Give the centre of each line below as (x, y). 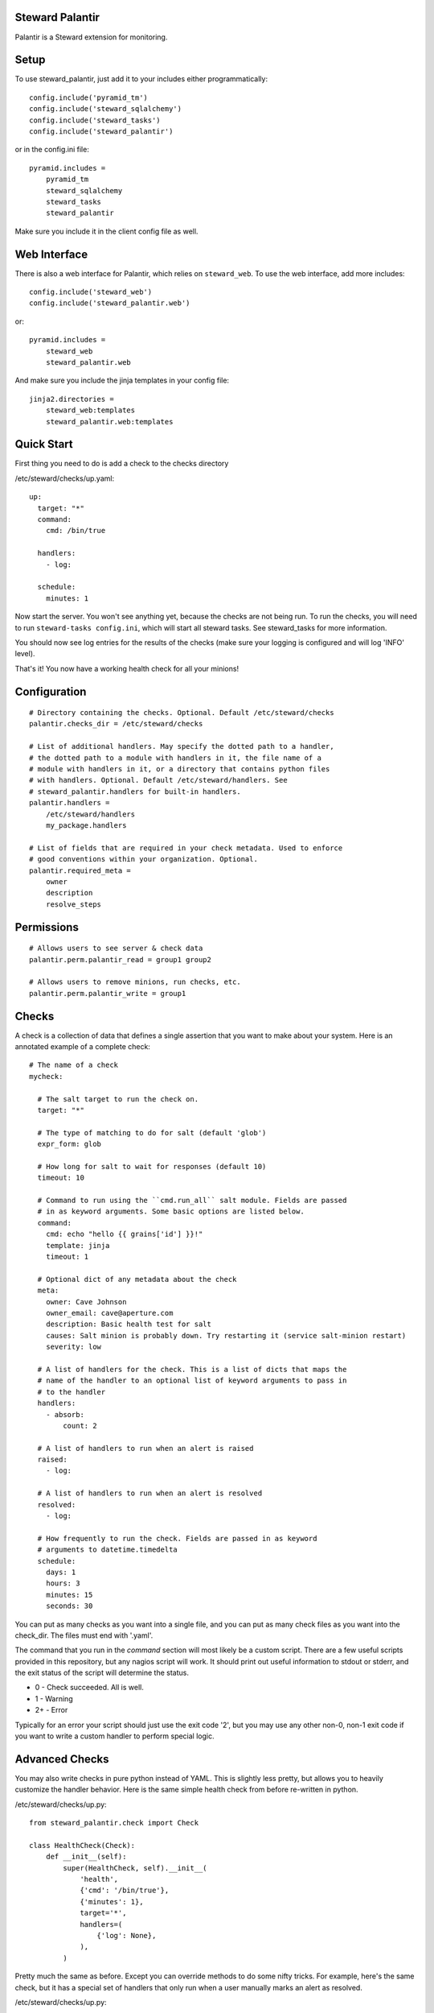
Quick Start (44, 444)
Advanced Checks (62, 1759)
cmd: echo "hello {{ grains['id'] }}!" (124, 1234)
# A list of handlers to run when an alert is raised (145, 1448)
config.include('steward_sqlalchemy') (106, 109)
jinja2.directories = (72, 399)
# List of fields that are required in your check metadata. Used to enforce (186, 848)
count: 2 (80, 1426)
